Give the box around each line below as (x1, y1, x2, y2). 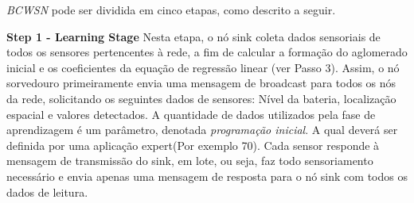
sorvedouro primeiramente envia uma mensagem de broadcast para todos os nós (6, 75, 396, 91)
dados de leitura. (6, 183, 88, 200)
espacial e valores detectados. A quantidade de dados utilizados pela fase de (6, 105, 376, 122)
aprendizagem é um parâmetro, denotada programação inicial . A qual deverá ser (6, 121, 398, 138)
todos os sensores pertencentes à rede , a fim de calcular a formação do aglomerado (6, 44, 408, 60)
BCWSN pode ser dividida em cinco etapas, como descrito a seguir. (6, 2, 336, 17)
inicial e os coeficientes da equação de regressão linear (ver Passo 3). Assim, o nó (6, 59, 400, 75)
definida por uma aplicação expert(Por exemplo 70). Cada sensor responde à (6, 136, 380, 153)
